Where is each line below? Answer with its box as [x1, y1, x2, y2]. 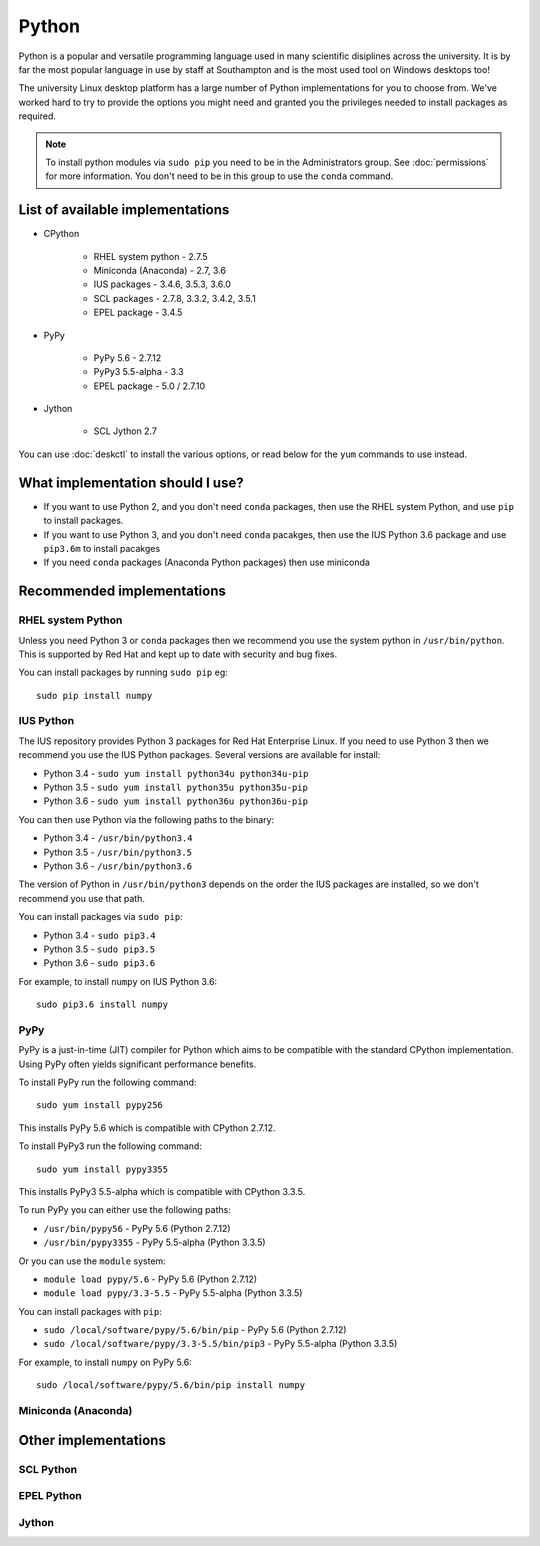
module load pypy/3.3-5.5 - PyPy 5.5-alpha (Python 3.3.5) [43, 1287, 303, 1299]
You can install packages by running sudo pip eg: [18, 666, 229, 679]
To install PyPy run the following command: [18, 1076, 197, 1088]
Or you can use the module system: [18, 1255, 167, 1267]
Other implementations [18, 1431, 167, 1449]
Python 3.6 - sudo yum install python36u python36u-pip [43, 795, 309, 807]
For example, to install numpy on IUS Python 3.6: [18, 975, 218, 987]
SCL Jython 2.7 [93, 425, 157, 437]
